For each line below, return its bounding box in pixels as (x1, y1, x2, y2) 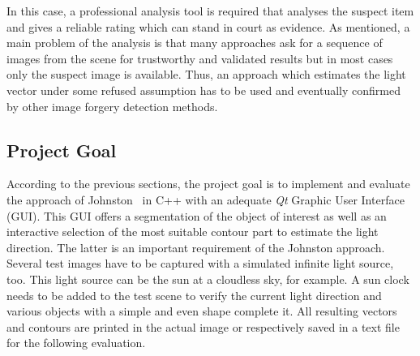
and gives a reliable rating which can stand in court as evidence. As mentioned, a (6, 18, 410, 35)
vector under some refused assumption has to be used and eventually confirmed (6, 81, 401, 98)
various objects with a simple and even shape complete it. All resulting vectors (6, 302, 397, 320)
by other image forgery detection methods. (6, 97, 218, 114)
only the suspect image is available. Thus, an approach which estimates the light (6, 66, 406, 83)
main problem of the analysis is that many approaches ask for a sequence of (6, 34, 383, 51)
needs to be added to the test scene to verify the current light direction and (6, 286, 382, 303)
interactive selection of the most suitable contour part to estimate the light (6, 223, 379, 240)
